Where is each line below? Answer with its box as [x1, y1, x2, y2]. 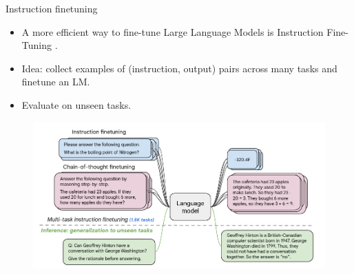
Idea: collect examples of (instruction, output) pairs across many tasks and [21, 61, 337, 75]
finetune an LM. [21, 74, 90, 89]
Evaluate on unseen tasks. [21, 97, 132, 112]
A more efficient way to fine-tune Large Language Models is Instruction [21, 24, 324, 39]
